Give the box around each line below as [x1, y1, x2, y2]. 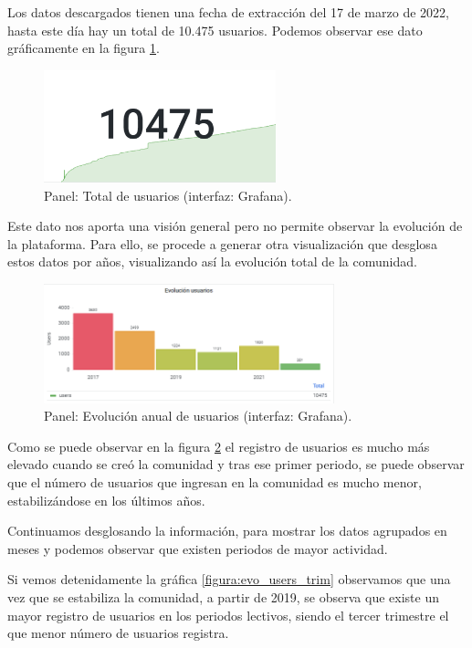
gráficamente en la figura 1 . [7, 38, 160, 57]
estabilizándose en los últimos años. [7, 490, 205, 509]
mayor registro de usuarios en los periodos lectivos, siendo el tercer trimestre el [7, 605, 449, 624]
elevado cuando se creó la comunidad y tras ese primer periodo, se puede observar [7, 455, 465, 474]
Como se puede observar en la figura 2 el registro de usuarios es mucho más [7, 436, 430, 455]
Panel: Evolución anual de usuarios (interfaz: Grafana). [44, 406, 352, 425]
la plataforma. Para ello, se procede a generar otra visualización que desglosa [7, 234, 437, 253]
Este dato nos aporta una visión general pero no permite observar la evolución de [7, 216, 463, 235]
